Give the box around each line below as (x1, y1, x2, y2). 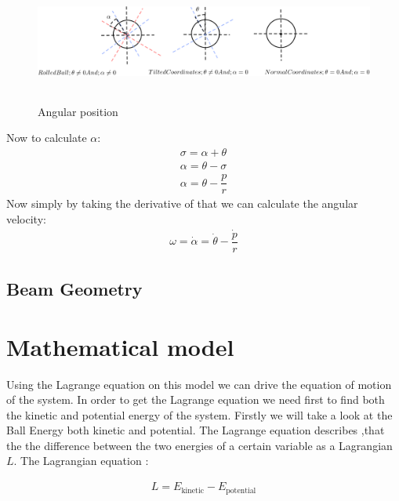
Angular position (38, 103, 118, 119)
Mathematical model (6, 330, 234, 362)
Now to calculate (6, 129, 87, 146)
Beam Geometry (6, 277, 143, 300)
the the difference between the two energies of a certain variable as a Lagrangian (6, 437, 393, 453)
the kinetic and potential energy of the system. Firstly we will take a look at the (6, 406, 393, 423)
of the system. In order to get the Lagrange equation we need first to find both (6, 391, 385, 408)
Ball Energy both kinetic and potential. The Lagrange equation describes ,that (6, 422, 385, 438)
